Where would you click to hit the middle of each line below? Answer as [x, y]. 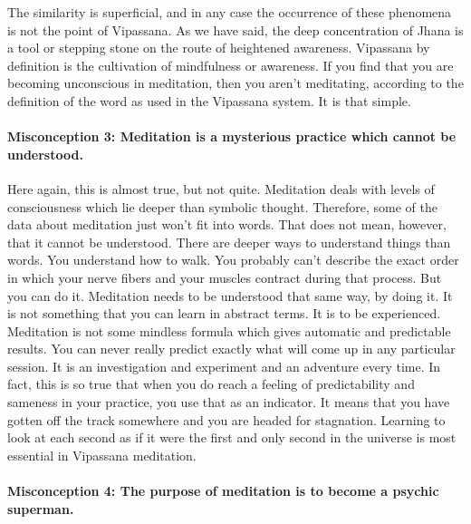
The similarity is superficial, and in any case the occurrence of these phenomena [230, 12]
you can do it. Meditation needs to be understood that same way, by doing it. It [230, 295]
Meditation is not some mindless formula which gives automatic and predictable [229, 330]
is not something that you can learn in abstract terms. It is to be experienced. [224, 313]
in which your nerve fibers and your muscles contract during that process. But [225, 277]
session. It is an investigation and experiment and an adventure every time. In [224, 366]
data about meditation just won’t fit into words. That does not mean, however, [227, 224]
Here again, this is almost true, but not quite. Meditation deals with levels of [221, 188]
